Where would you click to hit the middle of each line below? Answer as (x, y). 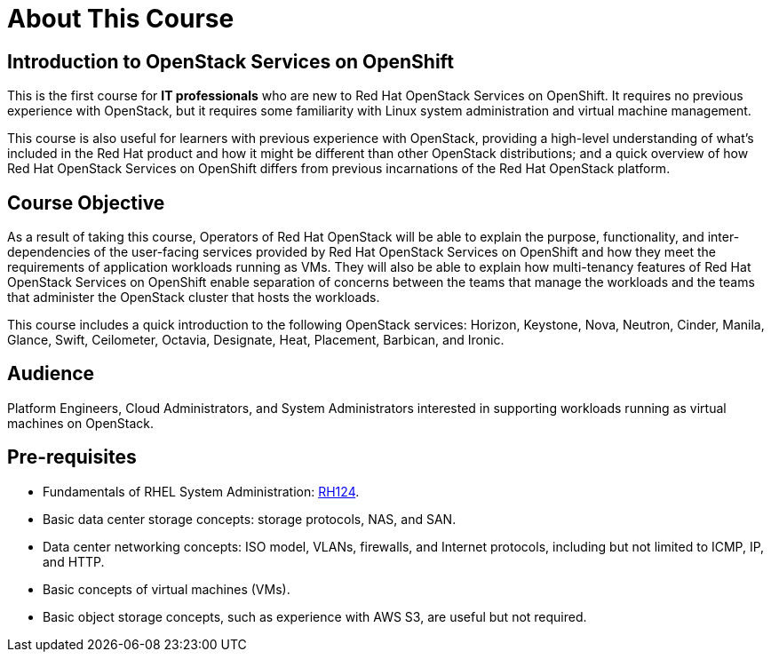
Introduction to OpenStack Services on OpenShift (231, 61)
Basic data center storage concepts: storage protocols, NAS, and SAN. (250, 519)
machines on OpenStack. (81, 423)
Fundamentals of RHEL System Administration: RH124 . (201, 491)
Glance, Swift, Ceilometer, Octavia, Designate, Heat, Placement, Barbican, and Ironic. (256, 340)
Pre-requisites (72, 457)
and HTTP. (74, 561)
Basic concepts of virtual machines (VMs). (167, 589)
